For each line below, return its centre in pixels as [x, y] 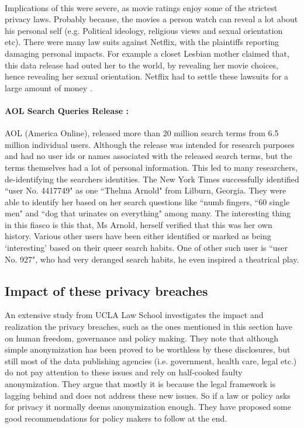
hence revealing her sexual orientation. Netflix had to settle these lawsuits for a [147, 76]
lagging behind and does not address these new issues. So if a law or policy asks [148, 395]
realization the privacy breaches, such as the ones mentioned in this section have [149, 327]
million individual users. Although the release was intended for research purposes [150, 144]
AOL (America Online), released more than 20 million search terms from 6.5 [142, 133]
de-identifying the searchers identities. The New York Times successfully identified [152, 179]
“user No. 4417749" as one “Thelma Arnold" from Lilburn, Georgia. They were [146, 190]
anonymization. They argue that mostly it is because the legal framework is [140, 384]
